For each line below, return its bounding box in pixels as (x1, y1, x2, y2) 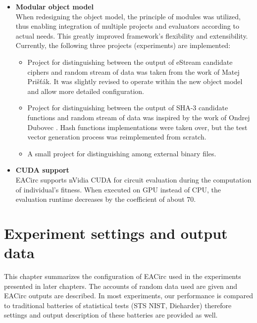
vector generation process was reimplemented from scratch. (27, 132, 206, 142)
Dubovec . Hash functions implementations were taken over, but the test (27, 122, 248, 132)
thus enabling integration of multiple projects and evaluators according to (15, 21, 239, 31)
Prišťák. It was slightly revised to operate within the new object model (27, 76, 243, 87)
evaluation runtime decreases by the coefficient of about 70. (15, 194, 196, 204)
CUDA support (15, 165, 69, 175)
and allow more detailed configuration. (27, 86, 144, 96)
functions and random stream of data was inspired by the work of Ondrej (27, 112, 250, 122)
